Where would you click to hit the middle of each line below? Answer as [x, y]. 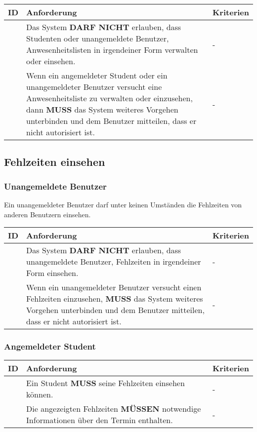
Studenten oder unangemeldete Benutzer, [98, 38]
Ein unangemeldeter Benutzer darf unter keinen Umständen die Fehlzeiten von [123, 204]
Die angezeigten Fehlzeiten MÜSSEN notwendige [114, 409]
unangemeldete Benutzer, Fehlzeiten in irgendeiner [114, 262]
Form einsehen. [52, 273]
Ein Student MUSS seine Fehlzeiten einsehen [106, 383]
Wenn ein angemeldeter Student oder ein [97, 75]
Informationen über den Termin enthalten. [100, 420]
